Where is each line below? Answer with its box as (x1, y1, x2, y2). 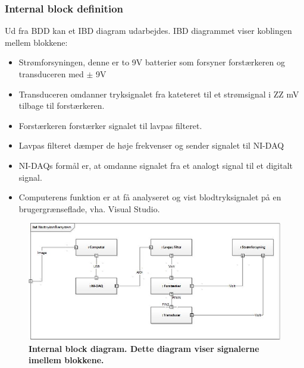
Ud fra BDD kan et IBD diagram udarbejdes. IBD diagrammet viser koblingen (5, 24, 292, 37)
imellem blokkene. (29, 354, 104, 366)
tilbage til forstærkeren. (18, 99, 105, 112)
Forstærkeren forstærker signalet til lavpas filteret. (18, 119, 202, 131)
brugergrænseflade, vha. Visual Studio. (18, 202, 160, 215)
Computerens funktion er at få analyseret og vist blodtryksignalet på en (18, 191, 281, 203)
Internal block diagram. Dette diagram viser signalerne (29, 342, 259, 354)
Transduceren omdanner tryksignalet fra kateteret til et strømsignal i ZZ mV (18, 87, 299, 100)
